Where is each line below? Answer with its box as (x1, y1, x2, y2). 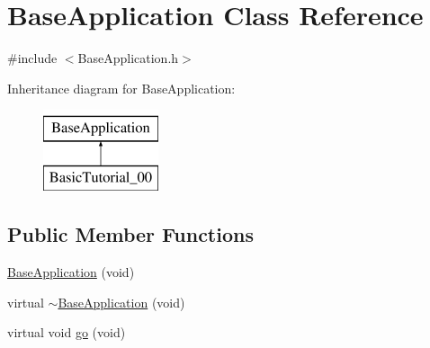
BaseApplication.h (77, 49, 179, 67)
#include (7, 49, 58, 67)
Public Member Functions (7, 220, 254, 248)
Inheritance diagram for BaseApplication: (7, 78, 236, 97)
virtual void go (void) (7, 323, 126, 342)
